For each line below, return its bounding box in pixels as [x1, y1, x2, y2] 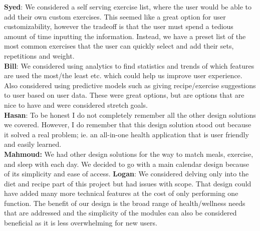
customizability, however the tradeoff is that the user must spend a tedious [4, 21, 233, 32]
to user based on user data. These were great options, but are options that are [4, 90, 244, 100]
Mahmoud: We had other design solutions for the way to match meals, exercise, [4, 148, 253, 159]
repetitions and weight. [4, 50, 75, 61]
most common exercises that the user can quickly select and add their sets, [4, 41, 234, 51]
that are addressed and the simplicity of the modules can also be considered [4, 207, 237, 218]
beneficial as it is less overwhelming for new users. [4, 217, 157, 228]
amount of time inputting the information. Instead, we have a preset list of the [4, 31, 246, 41]
